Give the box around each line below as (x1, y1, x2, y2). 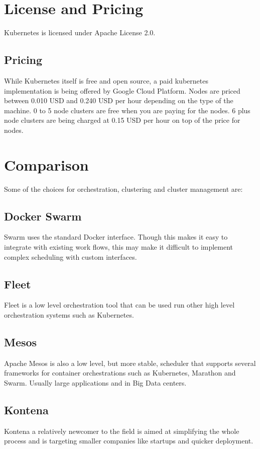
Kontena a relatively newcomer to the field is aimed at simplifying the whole (4, 425, 239, 436)
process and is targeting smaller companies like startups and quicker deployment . (4, 435, 253, 446)
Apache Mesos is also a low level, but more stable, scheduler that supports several (4, 357, 256, 368)
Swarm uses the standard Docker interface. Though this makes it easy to (4, 232, 228, 242)
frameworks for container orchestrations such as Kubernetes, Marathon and (4, 367, 236, 378)
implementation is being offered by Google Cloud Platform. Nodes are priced (4, 85, 240, 96)
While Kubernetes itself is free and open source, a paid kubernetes (4, 75, 208, 86)
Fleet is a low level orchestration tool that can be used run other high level (4, 300, 235, 310)
